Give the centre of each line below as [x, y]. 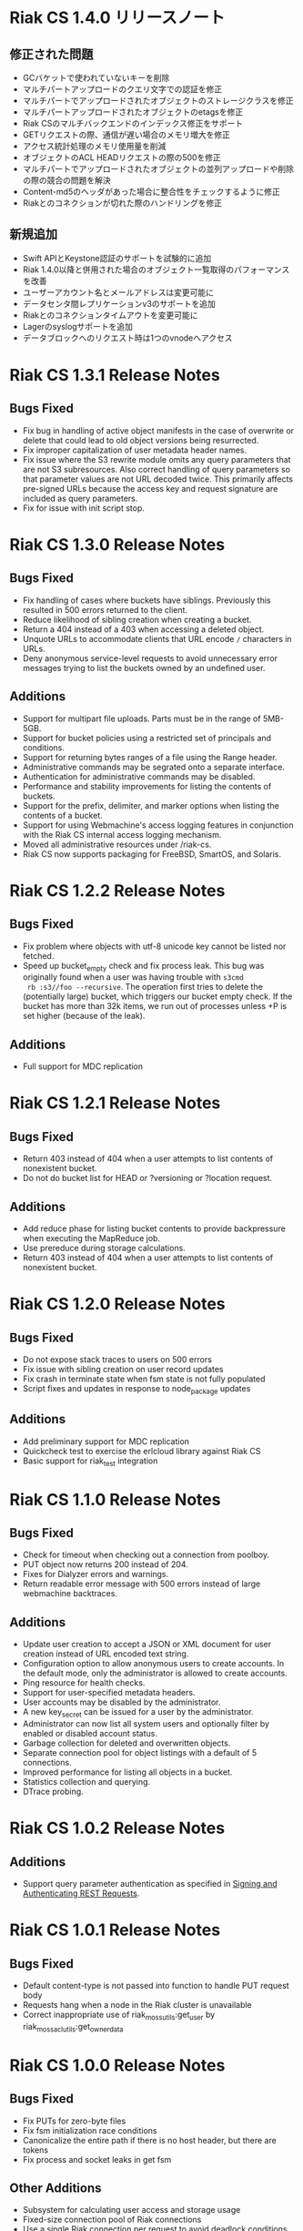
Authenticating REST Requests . [81, 1893]
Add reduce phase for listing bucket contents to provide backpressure [154, 1228]
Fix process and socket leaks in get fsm [97, 2159]
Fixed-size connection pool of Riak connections [112, 2220]
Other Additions [56, 2189]
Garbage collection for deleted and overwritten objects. [126, 1743]
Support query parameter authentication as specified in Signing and [150, 1884]
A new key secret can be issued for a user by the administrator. [138, 1713]
